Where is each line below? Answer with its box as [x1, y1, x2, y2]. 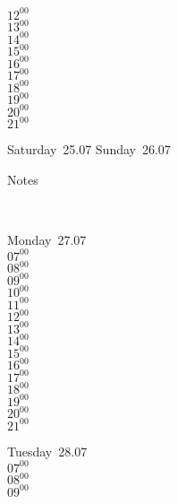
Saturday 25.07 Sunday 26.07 [7, 140, 171, 158]
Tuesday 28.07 [7, 441, 88, 460]
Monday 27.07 [7, 230, 87, 248]
